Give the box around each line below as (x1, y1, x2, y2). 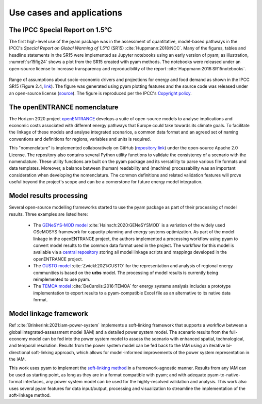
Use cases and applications (9, 7, 122, 18)
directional (9, 349, 31, 355)
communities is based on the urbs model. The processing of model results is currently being (33, 270, 218, 275)
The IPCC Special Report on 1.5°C (9, 26, 112, 34)
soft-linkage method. (9, 392, 51, 398)
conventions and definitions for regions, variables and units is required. (9, 136, 151, 142)
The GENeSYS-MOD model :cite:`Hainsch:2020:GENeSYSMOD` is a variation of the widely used (33, 222, 226, 228)
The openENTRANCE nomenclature (9, 103, 119, 111)
